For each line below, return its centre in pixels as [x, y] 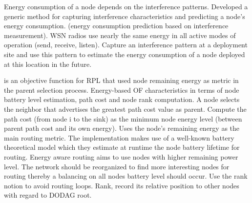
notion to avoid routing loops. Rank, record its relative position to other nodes [122, 185]
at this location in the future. [48, 64]
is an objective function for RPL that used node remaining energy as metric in [121, 80]
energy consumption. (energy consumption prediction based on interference [116, 26]
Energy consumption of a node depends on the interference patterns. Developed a [126, 6]
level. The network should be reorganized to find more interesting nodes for [117, 166]
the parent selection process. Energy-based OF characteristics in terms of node [122, 90]
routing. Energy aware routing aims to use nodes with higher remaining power [121, 156]
